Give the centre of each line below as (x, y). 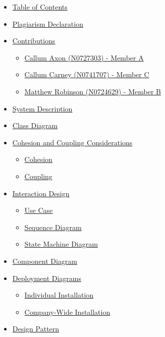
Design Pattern (36, 329)
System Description (42, 108)
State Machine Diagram (61, 244)
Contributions (34, 41)
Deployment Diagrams (47, 278)
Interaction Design (41, 193)
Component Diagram (45, 261)
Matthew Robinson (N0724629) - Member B (93, 91)
